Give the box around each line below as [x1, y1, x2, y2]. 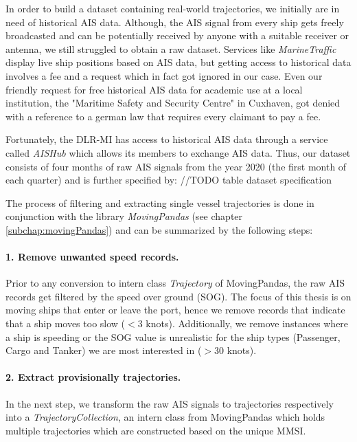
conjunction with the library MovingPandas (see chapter [5, 209, 243, 223]
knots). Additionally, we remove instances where [146, 316, 349, 331]
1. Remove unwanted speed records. [5, 250, 179, 264]
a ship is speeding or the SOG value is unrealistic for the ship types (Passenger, [5, 329, 341, 344]
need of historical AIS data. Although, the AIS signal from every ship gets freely [5, 14, 344, 29]
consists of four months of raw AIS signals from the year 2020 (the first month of [5, 159, 347, 173]
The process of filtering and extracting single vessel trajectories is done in [5, 195, 314, 210]
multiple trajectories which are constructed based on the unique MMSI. [5, 423, 306, 437]
